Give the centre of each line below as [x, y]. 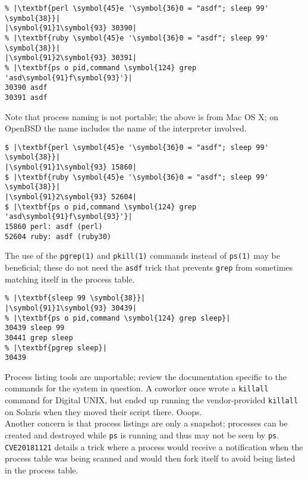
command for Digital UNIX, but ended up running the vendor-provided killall [152, 400]
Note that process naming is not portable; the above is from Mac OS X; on [142, 116]
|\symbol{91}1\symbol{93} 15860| [71, 167]
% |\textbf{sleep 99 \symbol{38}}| [75, 298]
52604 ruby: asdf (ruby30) [58, 236]
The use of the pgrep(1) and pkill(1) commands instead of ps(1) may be [142, 255]
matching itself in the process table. [70, 279]
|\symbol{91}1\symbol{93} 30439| [71, 308]
